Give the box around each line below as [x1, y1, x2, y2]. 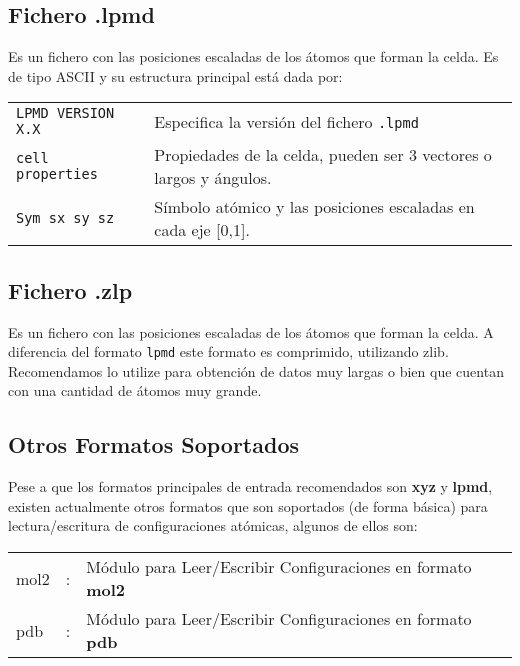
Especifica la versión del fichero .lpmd [154, 109, 419, 133]
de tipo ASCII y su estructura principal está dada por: [8, 65, 343, 86]
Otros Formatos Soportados [8, 429, 300, 460]
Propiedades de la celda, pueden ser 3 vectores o [154, 143, 492, 167]
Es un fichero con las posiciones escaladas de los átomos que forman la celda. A [8, 321, 494, 342]
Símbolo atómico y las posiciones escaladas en [154, 195, 475, 219]
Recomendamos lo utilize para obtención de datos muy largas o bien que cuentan [8, 360, 504, 381]
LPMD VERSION [16, 105, 115, 122]
